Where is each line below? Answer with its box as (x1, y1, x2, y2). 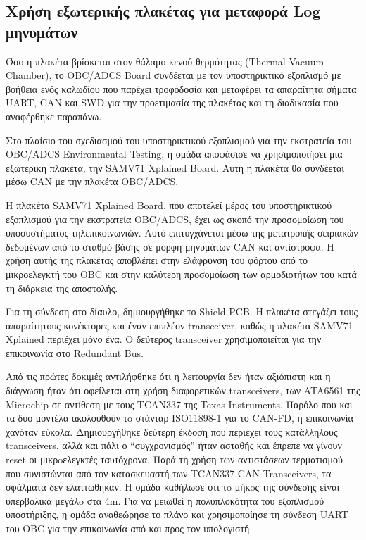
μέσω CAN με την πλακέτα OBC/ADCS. (6, 174, 179, 189)
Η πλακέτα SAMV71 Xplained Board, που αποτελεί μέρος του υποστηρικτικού (6, 197, 332, 212)
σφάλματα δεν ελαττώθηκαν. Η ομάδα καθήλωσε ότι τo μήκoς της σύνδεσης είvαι (6, 479, 340, 494)
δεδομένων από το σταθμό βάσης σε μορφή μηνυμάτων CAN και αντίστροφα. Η (6, 239, 334, 253)
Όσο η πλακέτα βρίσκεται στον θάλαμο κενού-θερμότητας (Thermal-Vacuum (6, 54, 324, 68)
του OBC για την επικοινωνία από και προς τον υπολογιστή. (6, 521, 253, 535)
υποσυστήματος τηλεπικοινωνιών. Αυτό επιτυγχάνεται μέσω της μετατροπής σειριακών (6, 225, 358, 240)
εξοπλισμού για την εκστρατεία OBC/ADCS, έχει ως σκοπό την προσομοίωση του (6, 211, 344, 226)
